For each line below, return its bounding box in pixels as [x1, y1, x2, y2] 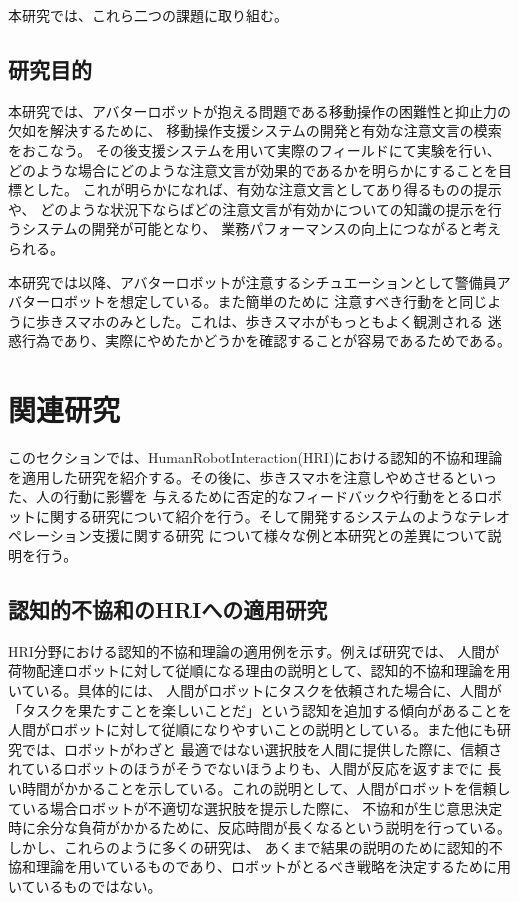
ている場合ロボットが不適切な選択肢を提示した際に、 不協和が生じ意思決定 [8, 797, 503, 818]
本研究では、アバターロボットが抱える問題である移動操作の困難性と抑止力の [8, 100, 511, 121]
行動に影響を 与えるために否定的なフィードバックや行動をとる [63, 486, 474, 507]
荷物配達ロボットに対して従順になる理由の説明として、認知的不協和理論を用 [8, 660, 511, 681]
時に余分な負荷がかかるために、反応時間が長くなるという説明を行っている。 [8, 817, 511, 838]
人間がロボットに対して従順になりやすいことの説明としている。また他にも [8, 719, 498, 740]
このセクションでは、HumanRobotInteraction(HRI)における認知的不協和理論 [8, 447, 503, 468]
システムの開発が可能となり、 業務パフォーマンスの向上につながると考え [21, 218, 501, 239]
